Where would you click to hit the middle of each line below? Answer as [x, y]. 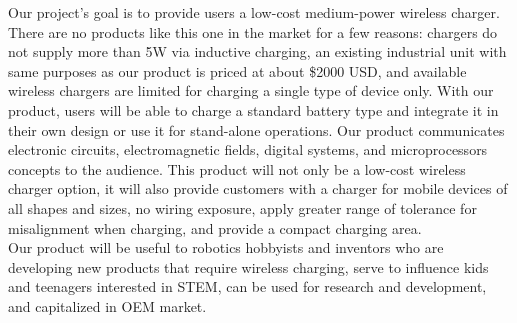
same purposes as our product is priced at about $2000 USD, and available [237, 70]
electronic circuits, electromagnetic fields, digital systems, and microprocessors [248, 149]
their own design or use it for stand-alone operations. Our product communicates [256, 129]
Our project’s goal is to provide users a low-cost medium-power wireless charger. [254, 12]
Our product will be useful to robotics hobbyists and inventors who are [226, 247]
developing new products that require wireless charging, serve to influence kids [248, 266]
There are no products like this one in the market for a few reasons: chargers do [253, 31]
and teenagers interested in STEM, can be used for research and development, [247, 286]
